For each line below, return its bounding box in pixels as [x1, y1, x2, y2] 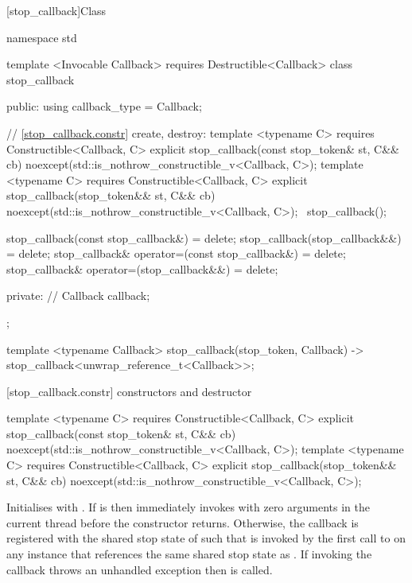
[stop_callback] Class [6, 2, 107, 18]
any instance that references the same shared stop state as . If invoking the [6, 546, 372, 562]
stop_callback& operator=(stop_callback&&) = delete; [6, 260, 278, 277]
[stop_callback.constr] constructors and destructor [6, 383, 252, 399]
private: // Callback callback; [6, 287, 150, 304]
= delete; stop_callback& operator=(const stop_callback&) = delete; [6, 245, 346, 262]
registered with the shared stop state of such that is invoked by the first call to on [6, 530, 406, 546]
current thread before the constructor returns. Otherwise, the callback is [6, 514, 359, 531]
